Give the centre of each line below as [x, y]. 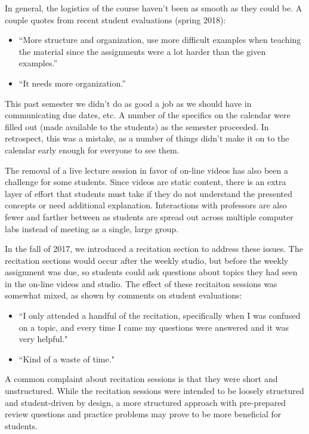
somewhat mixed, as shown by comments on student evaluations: [123, 295]
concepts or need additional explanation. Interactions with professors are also [146, 205]
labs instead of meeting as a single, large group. [92, 228]
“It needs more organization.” [72, 83]
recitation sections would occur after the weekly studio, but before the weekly [147, 260]
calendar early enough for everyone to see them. [92, 150]
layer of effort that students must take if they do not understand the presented [149, 193]
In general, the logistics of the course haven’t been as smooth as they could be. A [154, 8]
